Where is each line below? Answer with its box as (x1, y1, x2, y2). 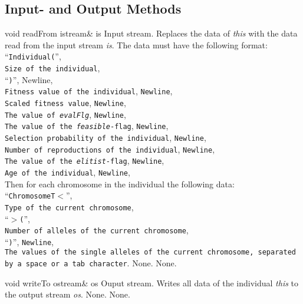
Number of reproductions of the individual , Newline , (5, 143, 215, 155)
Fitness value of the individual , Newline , (5, 85, 173, 97)
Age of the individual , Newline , (5, 166, 130, 178)
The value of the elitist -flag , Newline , (5, 154, 164, 167)
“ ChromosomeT (5, 189, 55, 201)
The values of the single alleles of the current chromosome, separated (5, 248, 296, 257)
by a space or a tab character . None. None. (5, 257, 177, 269)
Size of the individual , (5, 62, 100, 74)
